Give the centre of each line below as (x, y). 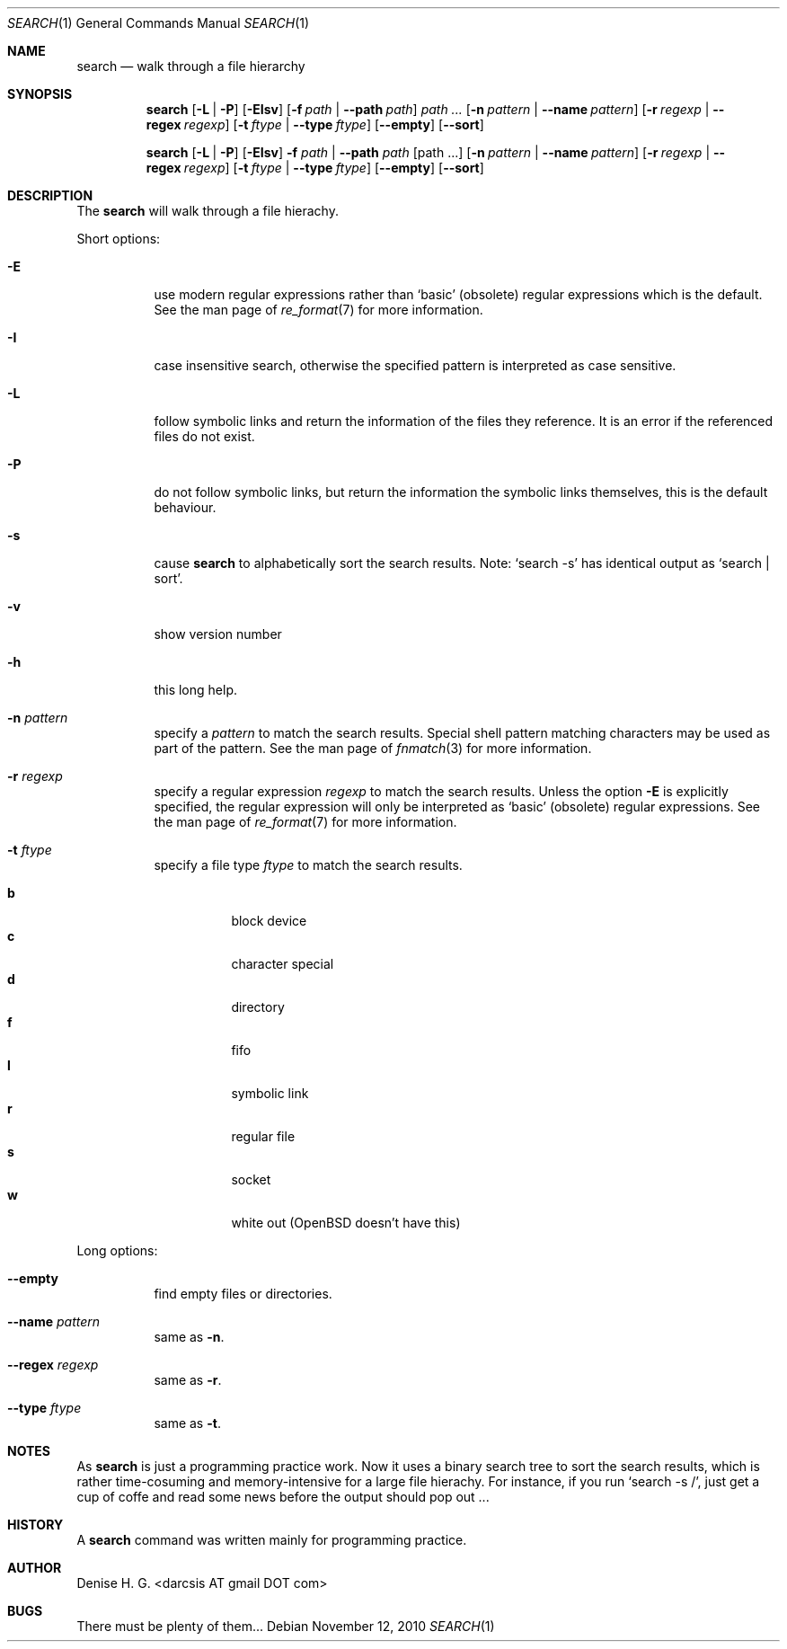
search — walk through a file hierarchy (191, 66)
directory (258, 1007)
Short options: (119, 239)
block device (269, 921)
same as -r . (188, 1380)
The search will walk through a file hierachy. (208, 211)
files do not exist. (204, 436)
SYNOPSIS (40, 94)
